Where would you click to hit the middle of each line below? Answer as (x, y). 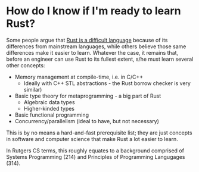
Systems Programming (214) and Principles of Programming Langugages (96, 157)
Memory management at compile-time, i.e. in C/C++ (79, 77)
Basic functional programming (52, 115)
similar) (33, 89)
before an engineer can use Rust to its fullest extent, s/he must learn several (100, 59)
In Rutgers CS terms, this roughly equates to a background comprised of (95, 151)
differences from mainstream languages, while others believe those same (96, 46)
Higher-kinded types (49, 108)
